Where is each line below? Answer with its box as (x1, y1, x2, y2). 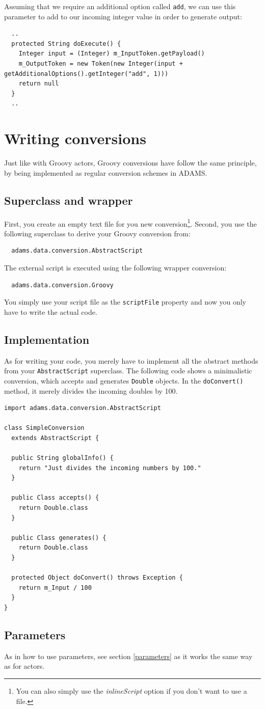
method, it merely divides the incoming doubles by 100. (4, 385, 178, 396)
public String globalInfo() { (11, 454, 114, 462)
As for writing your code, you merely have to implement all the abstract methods (4, 355, 258, 366)
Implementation (4, 331, 90, 347)
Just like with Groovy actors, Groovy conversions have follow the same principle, (4, 157, 257, 168)
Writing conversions (4, 128, 146, 149)
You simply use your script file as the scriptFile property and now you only (4, 296, 246, 307)
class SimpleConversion (4, 424, 85, 432)
